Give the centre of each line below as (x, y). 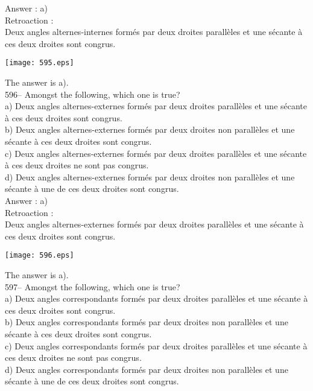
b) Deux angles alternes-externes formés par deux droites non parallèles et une (150, 129)
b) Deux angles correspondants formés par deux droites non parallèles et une (147, 322)
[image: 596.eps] (40, 256)
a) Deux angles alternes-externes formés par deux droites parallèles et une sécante (156, 106)
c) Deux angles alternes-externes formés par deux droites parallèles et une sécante (156, 153)
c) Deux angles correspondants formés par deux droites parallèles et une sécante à (156, 345)
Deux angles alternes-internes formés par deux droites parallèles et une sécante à (154, 32)
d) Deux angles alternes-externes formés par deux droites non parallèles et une (150, 176)
